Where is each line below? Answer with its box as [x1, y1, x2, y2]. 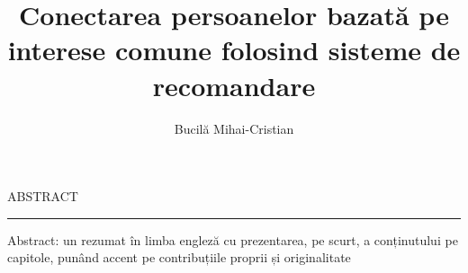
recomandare [152, 66, 316, 103]
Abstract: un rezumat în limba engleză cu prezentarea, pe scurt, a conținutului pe [7, 230, 458, 249]
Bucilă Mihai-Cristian [174, 119, 294, 137]
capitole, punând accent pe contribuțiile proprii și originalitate [7, 248, 351, 267]
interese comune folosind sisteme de [7, 31, 461, 68]
